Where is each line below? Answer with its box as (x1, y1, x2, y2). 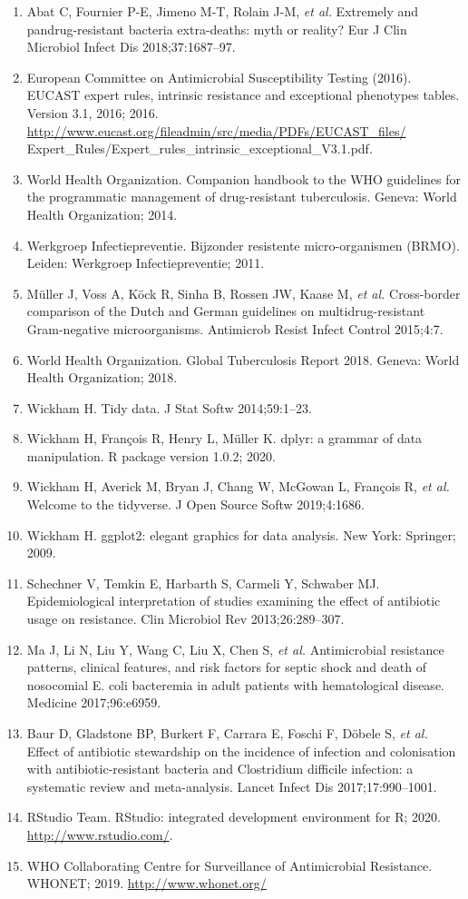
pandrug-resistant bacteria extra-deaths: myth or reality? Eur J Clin (26, 19, 407, 38)
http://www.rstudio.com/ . (26, 825, 173, 844)
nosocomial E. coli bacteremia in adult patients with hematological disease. (26, 675, 444, 694)
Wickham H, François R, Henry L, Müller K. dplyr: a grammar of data (26, 429, 423, 448)
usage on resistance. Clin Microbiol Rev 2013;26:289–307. (26, 609, 345, 628)
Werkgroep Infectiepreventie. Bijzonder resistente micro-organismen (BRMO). (26, 235, 460, 254)
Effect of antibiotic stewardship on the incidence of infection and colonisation (26, 741, 456, 760)
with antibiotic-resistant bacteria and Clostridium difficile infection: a (26, 759, 414, 778)
